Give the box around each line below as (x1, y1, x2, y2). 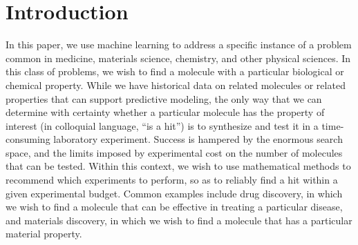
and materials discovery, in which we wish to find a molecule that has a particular (6, 213, 352, 227)
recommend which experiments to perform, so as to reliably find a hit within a (6, 173, 338, 187)
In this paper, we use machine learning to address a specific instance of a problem (6, 37, 352, 52)
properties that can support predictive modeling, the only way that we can (6, 91, 322, 106)
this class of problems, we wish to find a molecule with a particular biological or (6, 64, 344, 79)
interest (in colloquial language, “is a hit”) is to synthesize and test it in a (6, 118, 319, 133)
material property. (6, 226, 82, 241)
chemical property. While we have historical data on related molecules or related (6, 77, 346, 92)
